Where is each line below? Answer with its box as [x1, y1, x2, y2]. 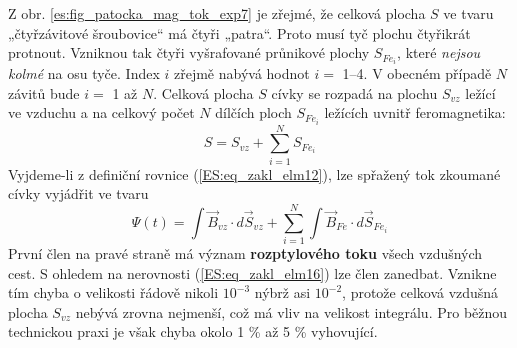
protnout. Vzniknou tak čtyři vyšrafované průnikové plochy [8, 42, 370, 63]
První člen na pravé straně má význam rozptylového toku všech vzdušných [8, 243, 483, 263]
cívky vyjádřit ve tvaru [8, 183, 149, 204]
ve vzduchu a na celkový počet [8, 102, 195, 123]
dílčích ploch [215, 102, 292, 123]
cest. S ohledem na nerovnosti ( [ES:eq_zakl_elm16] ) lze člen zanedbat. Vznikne [8, 262, 497, 283]
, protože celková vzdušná [342, 282, 499, 303]
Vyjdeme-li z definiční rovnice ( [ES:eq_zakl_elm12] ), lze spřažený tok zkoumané [8, 163, 501, 184]
